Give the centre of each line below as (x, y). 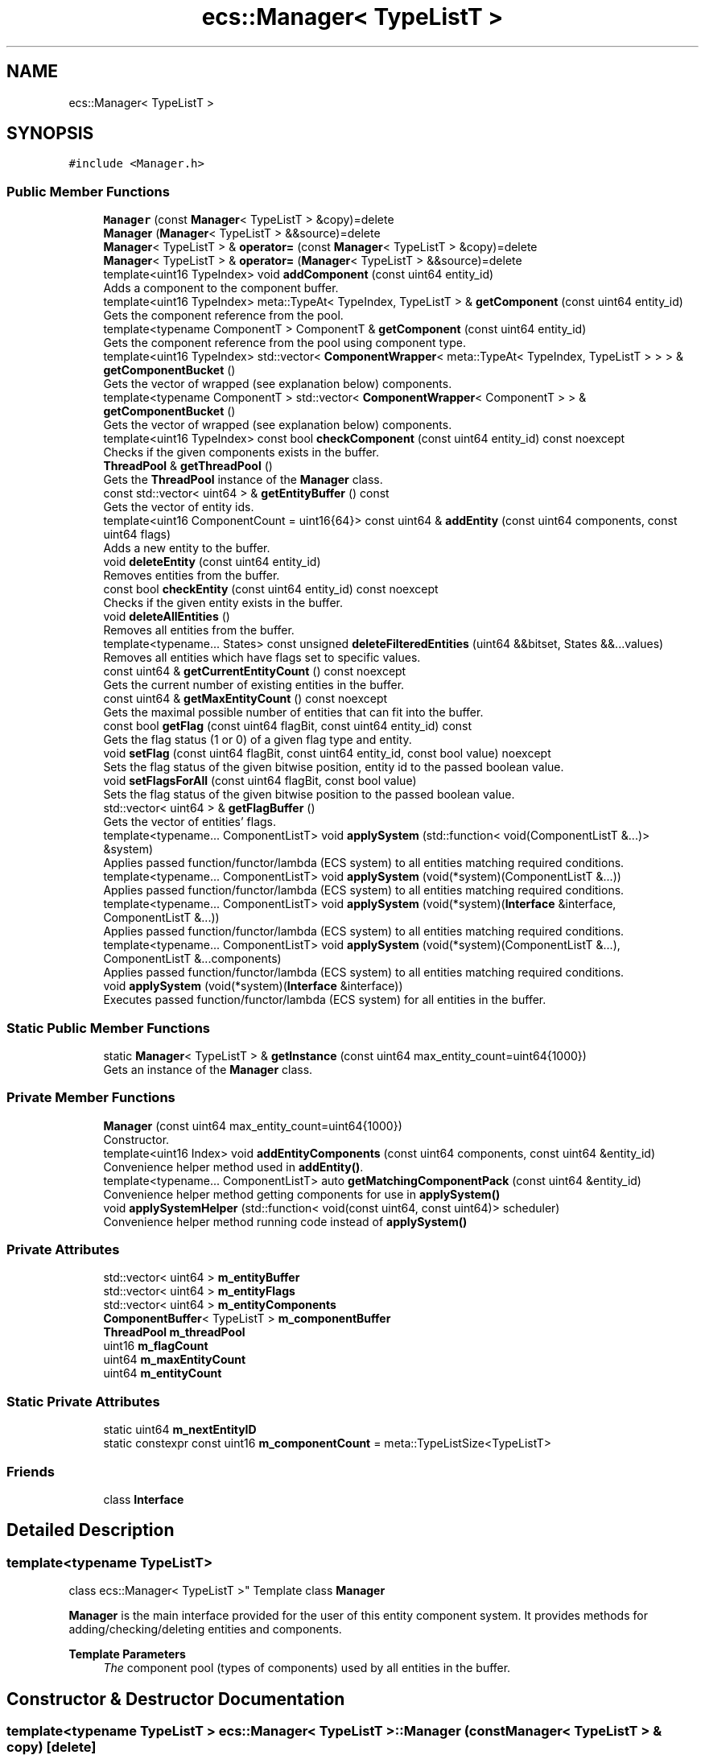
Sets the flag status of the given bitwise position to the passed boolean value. (309, 795)
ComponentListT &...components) (192, 959)
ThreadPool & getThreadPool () (188, 466)
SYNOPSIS (50, 134)
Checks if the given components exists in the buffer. (241, 452)
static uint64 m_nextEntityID (180, 1430)
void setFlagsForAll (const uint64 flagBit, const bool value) (260, 781)
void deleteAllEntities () (167, 617)
